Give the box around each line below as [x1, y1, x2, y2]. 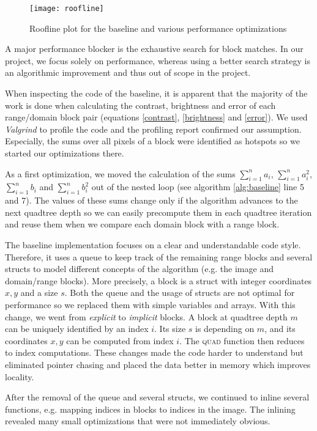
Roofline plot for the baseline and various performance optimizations [29, 21, 287, 34]
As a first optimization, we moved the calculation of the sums [5, 167, 236, 180]
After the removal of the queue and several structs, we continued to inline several [5, 391, 310, 403]
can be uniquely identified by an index [5, 322, 149, 335]
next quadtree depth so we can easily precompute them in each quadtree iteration [5, 205, 312, 218]
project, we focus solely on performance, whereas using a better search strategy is [5, 54, 310, 67]
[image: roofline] [29, 4, 104, 13]
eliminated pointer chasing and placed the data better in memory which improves [5, 358, 311, 370]
